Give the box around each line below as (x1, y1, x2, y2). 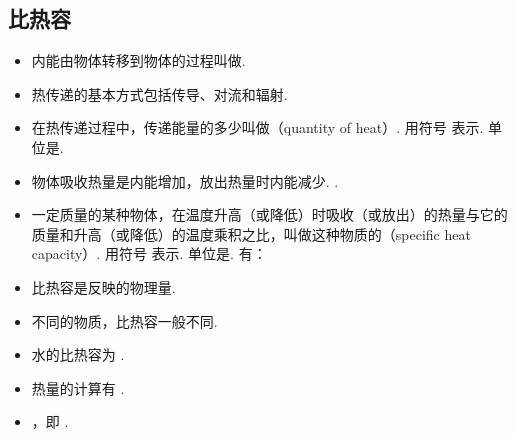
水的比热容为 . (31, 344, 125, 365)
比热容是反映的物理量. (31, 276, 176, 297)
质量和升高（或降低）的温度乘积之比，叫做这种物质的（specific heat (31, 223, 471, 244)
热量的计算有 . (31, 377, 125, 398)
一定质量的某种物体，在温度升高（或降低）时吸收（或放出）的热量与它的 (31, 204, 508, 225)
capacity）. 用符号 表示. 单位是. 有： (31, 243, 267, 264)
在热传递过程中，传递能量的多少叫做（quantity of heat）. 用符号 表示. (31, 117, 484, 138)
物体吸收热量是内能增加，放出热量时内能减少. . (31, 170, 339, 191)
